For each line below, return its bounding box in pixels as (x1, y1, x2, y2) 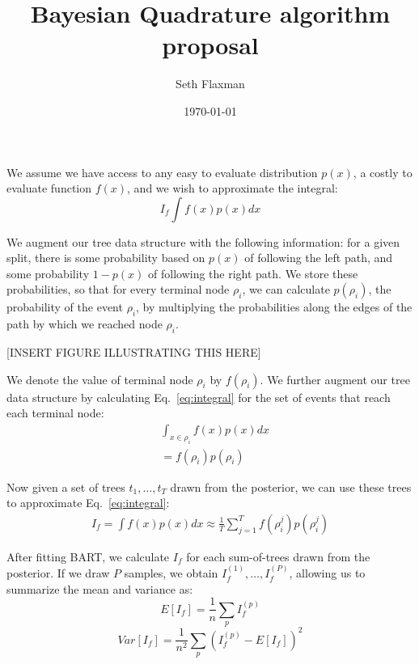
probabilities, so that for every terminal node (6, 281, 230, 298)
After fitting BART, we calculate (6, 548, 170, 565)
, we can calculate (242, 281, 330, 298)
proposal (162, 28, 259, 61)
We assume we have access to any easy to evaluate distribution (6, 163, 318, 180)
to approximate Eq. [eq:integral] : (6, 494, 170, 511)
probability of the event (6, 298, 123, 315)
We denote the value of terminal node (6, 370, 193, 387)
